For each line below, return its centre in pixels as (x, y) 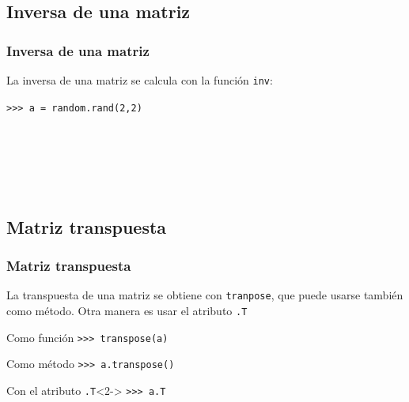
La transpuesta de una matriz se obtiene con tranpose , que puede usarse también (205, 295)
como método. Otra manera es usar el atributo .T (127, 310)
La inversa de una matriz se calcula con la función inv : (140, 80)
